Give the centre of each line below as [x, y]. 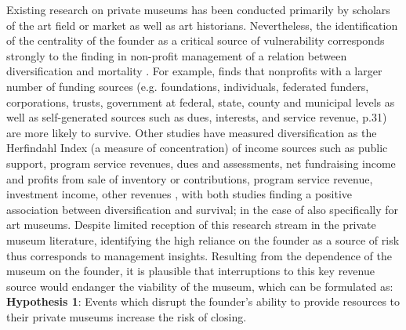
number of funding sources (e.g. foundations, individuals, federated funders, [188, 86]
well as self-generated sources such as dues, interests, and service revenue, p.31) [197, 117]
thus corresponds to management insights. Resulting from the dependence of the [199, 255]
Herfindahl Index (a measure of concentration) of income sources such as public [197, 148]
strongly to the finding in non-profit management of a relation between [177, 55]
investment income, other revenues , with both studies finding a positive [179, 194]
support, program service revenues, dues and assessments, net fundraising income [201, 163]
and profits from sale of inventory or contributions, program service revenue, [190, 178]
